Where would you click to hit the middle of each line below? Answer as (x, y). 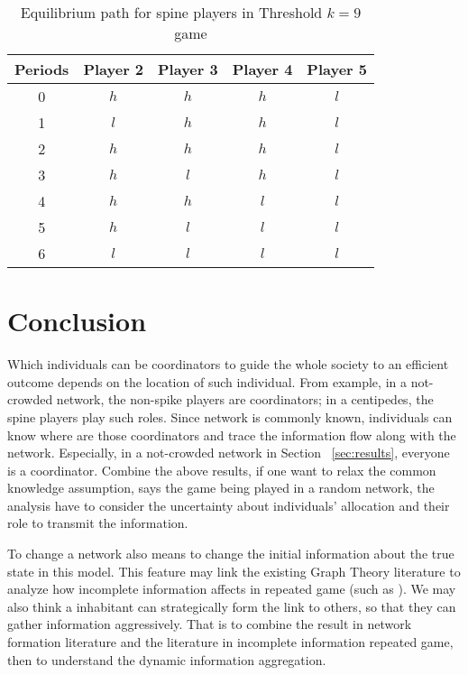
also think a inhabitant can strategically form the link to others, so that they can (232, 606)
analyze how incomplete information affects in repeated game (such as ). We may (232, 589)
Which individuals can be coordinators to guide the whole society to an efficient (228, 364)
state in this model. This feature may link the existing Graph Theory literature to (234, 571)
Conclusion (77, 321)
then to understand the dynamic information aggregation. (167, 659)
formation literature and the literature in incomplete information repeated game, (230, 642)
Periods (42, 69)
